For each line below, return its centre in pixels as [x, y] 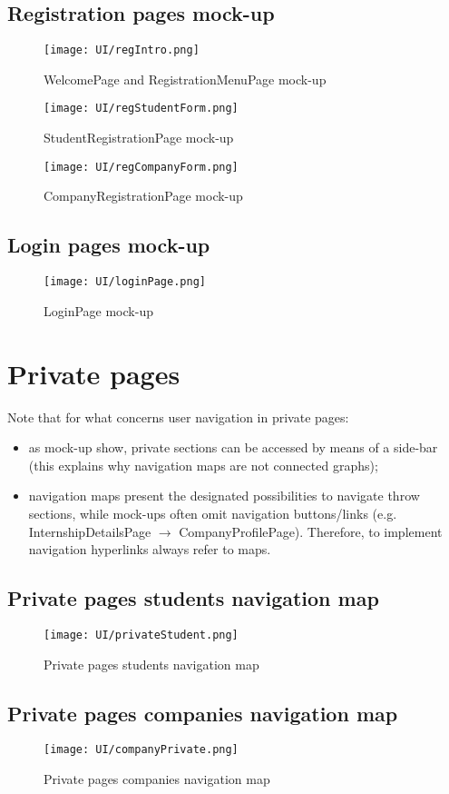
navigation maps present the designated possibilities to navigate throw [224, 496]
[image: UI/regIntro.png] [122, 50]
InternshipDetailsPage [90, 531]
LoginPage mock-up [98, 310]
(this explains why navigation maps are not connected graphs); [203, 465]
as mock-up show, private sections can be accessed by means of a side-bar [233, 447]
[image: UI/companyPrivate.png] [141, 750]
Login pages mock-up [109, 245]
